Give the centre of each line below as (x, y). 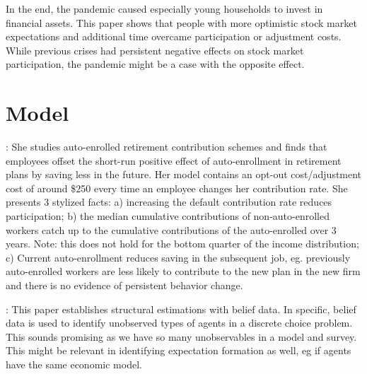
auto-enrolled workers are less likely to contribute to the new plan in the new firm (183, 271)
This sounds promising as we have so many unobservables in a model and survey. (181, 336)
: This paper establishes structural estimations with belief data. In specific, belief (181, 309)
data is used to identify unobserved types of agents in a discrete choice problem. (179, 323)
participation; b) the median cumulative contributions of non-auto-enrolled (168, 216)
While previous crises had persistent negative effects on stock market (155, 50)
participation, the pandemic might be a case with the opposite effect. (155, 64)
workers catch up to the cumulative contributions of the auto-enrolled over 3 (171, 229)
